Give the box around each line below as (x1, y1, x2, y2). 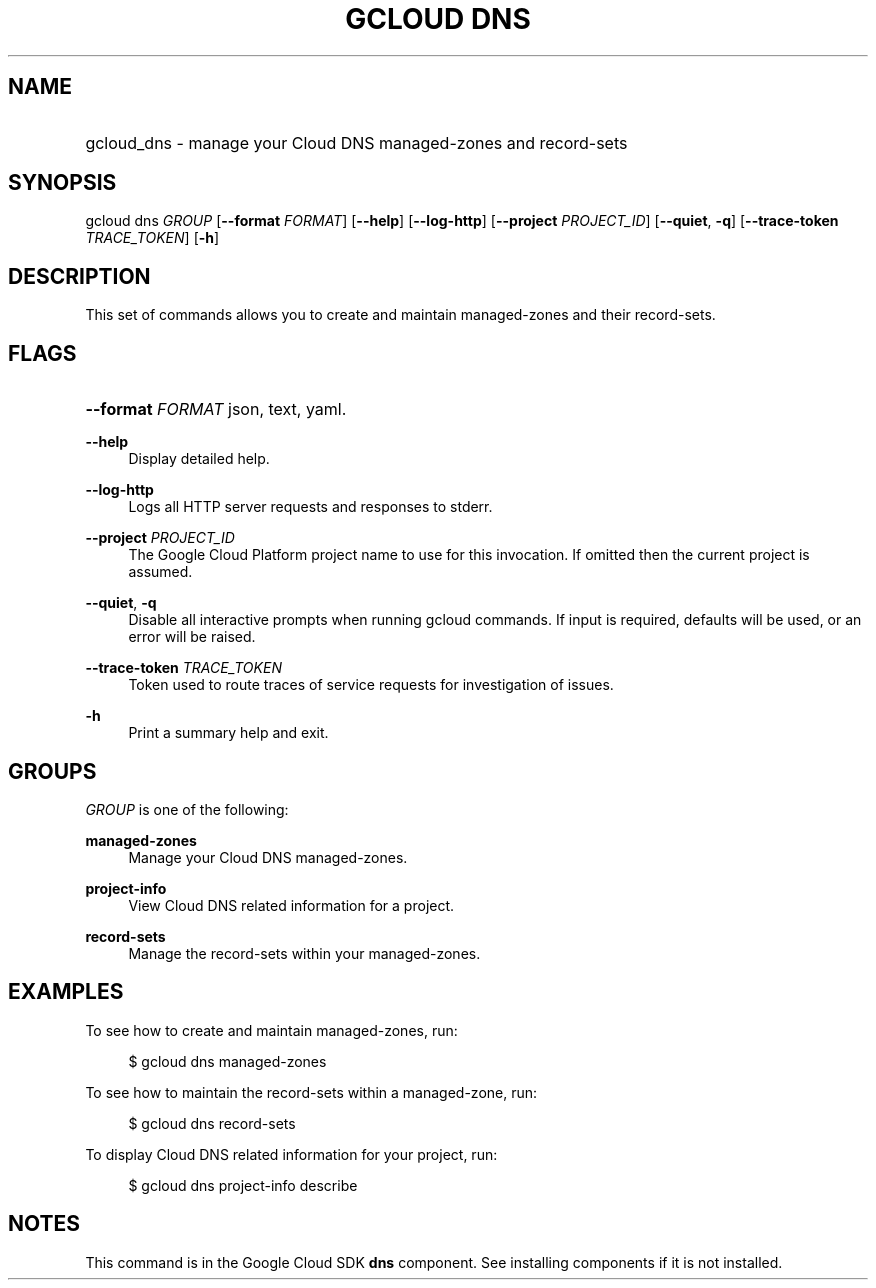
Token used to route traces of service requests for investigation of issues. (128, 676, 614, 694)
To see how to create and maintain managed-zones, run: (85, 1021, 458, 1039)
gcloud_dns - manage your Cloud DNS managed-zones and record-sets (85, 132, 628, 153)
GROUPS (8, 758, 97, 784)
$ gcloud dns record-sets (128, 1114, 296, 1132)
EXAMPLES (8, 979, 124, 1005)
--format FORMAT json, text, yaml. (85, 399, 347, 420)
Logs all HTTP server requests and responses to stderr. (128, 498, 493, 516)
